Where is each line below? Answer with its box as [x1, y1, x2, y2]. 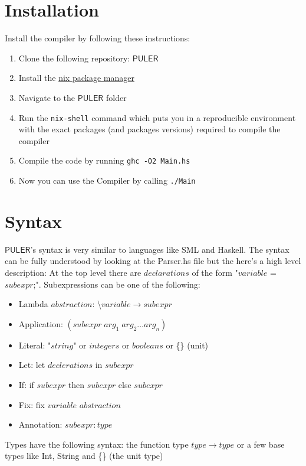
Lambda [18, 298, 48, 310]
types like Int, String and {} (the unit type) [5, 449, 163, 462]
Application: [18, 317, 63, 330]
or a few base [236, 438, 285, 450]
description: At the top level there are [5, 266, 142, 278]
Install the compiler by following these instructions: [5, 32, 190, 44]
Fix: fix [18, 398, 45, 410]
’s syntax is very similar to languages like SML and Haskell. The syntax [30, 243, 289, 255]
